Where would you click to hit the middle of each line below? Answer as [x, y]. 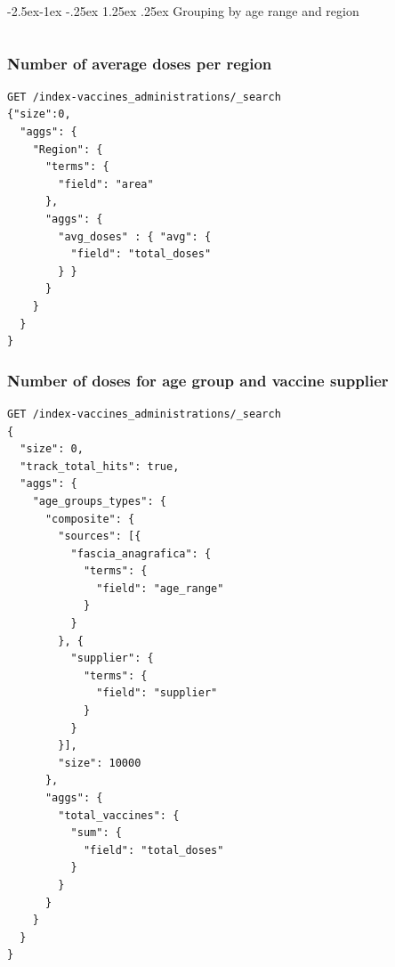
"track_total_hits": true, [100, 466]
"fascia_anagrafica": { [141, 553]
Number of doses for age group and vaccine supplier [198, 380]
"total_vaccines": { [119, 815]
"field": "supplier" [157, 693]
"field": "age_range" [160, 588]
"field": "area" [106, 184]
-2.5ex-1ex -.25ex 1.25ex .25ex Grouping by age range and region [183, 11]
